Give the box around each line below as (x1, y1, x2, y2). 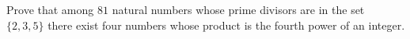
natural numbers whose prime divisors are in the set (112, 2, 365, 17)
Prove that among (6, 2, 94, 17)
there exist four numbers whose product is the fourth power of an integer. (47, 16, 405, 33)
